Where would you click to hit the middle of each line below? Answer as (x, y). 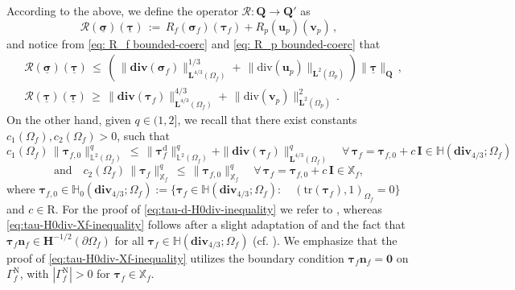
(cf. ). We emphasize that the (325, 240)
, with (34, 273)
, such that (143, 135)
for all (129, 240)
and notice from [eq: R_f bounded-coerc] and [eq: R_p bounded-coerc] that (194, 43)
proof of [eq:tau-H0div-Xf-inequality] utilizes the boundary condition (175, 257)
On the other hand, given (69, 120)
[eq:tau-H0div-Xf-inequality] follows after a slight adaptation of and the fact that (206, 224)
